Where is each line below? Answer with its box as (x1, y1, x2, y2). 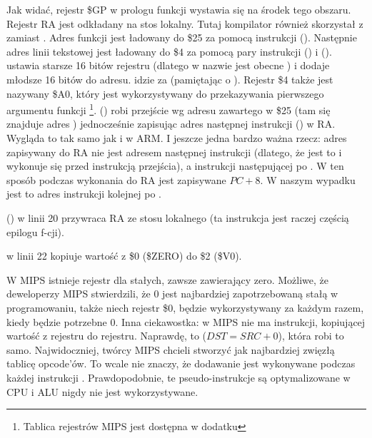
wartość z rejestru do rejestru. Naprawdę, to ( (6, 328, 207, 343)
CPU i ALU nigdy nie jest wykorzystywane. (6, 384, 198, 399)
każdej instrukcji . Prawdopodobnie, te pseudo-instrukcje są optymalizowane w (6, 370, 351, 384)
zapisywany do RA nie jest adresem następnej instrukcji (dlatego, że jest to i (6, 144, 342, 159)
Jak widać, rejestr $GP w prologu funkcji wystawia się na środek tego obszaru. (6, 2, 351, 16)
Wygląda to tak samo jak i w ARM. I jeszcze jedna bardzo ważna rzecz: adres (6, 131, 347, 145)
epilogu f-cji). (6, 224, 64, 239)
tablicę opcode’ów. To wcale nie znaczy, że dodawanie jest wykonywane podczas (6, 356, 356, 371)
